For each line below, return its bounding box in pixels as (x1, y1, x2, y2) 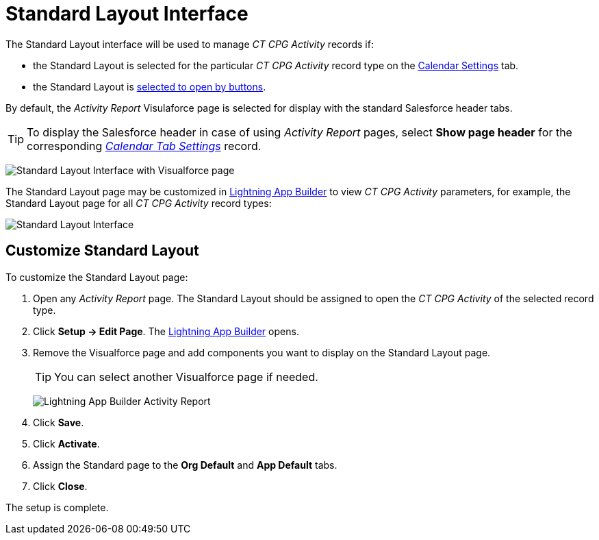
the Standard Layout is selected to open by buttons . (33, 80, 266, 93)
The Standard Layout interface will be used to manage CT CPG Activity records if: (5, 38, 374, 50)
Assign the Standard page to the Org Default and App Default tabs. (33, 458, 337, 471)
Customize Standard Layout (5, 242, 199, 260)
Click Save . (33, 416, 84, 428)
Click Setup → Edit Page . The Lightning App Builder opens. (33, 325, 299, 337)
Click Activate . (33, 437, 100, 450)
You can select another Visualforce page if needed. (54, 369, 318, 384)
